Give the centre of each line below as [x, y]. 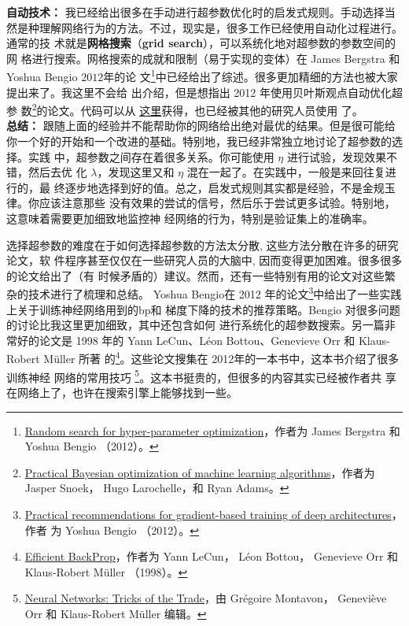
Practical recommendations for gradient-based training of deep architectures [208, 514]
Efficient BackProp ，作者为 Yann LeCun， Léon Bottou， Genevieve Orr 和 [212, 556]
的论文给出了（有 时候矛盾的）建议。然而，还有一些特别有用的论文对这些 [195, 275]
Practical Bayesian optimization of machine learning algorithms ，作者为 [200, 472]
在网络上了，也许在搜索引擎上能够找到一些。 [122, 392]
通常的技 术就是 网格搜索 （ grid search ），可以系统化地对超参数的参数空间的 [201, 43]
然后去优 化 [57, 172]
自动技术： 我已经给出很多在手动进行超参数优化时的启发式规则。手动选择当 [201, 12]
